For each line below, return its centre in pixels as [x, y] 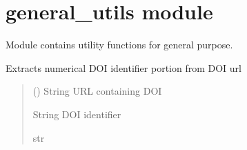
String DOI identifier [77, 114]
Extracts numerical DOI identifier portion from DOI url [123, 67]
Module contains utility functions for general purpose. [119, 45]
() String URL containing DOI [97, 91]
